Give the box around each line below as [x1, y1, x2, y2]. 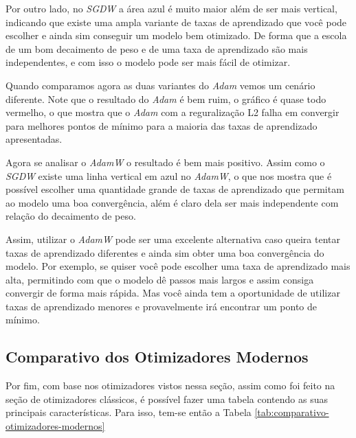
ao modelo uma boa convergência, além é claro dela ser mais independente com [5, 195, 339, 209]
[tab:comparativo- [254, 405, 329, 419]
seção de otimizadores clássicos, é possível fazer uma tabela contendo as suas [5, 391, 328, 406]
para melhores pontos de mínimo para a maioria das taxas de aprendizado [5, 118, 318, 132]
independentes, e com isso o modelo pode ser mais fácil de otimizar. [5, 55, 291, 69]
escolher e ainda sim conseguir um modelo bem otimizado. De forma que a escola [5, 28, 347, 43]
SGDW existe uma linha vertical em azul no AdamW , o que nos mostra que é [5, 168, 332, 183]
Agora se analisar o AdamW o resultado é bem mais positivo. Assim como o [5, 154, 325, 169]
